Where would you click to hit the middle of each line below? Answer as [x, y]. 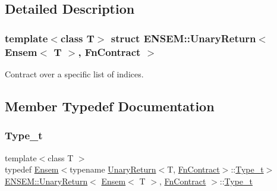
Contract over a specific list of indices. [74, 73]
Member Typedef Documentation [110, 106]
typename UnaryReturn [113, 169]
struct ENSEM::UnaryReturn [183, 38]
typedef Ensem [32, 169]
